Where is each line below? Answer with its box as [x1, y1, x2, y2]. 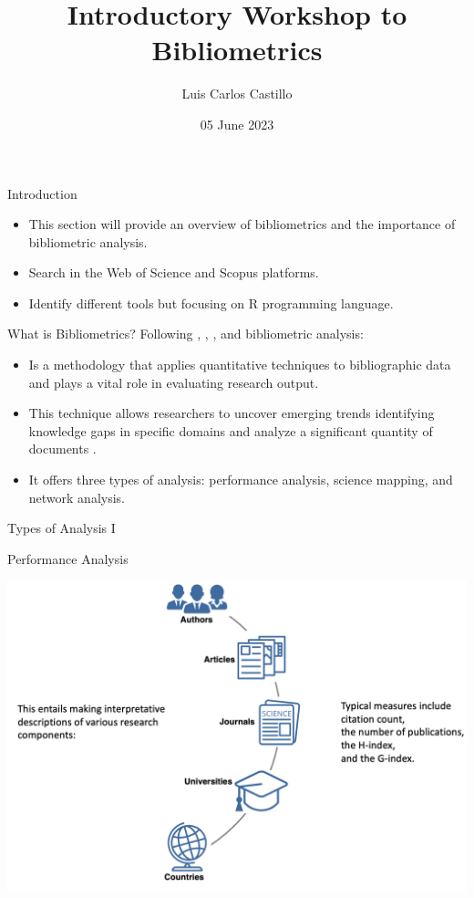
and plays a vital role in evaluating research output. [28, 372, 319, 392]
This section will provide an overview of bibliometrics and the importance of [28, 214, 456, 234]
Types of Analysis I [7, 518, 116, 538]
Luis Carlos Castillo [181, 84, 293, 103]
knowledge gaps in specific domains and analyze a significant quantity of [28, 421, 433, 440]
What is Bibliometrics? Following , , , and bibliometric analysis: [7, 324, 364, 343]
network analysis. [28, 487, 125, 506]
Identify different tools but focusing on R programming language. [28, 293, 394, 312]
